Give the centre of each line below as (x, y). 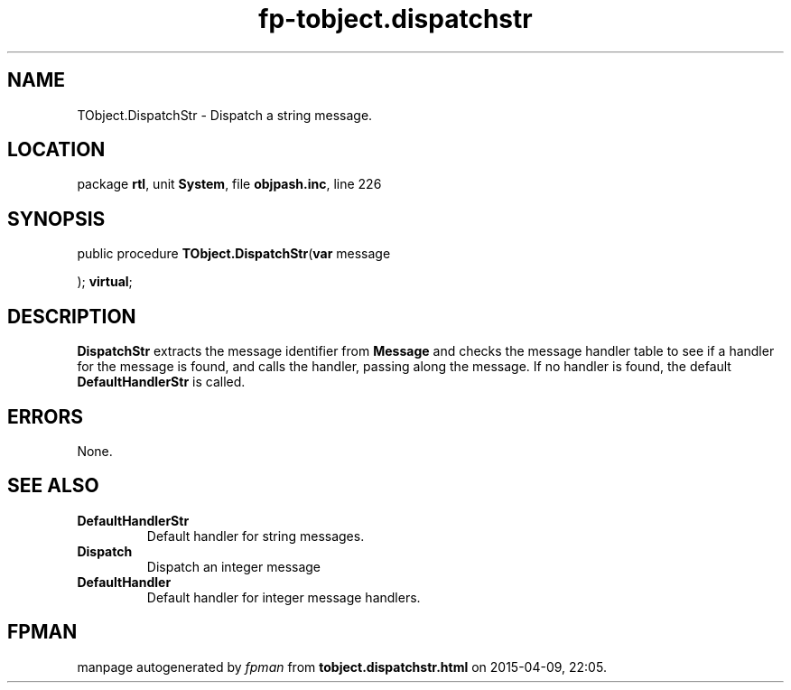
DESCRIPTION (72, 316)
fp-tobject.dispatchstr (395, 19)
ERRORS (46, 416)
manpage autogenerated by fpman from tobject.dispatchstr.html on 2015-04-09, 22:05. (342, 667)
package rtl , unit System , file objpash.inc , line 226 (229, 184)
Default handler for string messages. (256, 536)
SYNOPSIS (56, 219)
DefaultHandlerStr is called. (161, 382)
